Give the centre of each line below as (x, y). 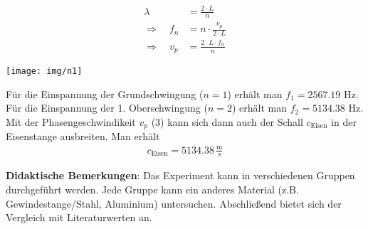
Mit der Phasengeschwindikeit (71, 122)
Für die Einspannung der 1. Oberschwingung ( (107, 108)
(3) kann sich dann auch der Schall (227, 122)
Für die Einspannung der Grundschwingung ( (105, 94)
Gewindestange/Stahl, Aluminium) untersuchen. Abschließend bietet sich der (174, 203)
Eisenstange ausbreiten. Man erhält (83, 136)
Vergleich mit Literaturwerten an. (79, 217)
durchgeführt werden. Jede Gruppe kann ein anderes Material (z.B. (152, 190)
